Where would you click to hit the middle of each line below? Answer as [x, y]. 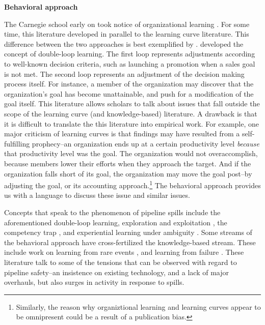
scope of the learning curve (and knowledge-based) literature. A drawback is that [131, 113]
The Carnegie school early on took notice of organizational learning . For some [127, 24]
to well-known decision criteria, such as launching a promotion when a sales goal [130, 63]
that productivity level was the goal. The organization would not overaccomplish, [131, 153]
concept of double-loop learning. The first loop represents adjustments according [130, 54]
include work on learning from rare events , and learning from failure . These [124, 252]
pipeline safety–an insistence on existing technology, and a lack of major [116, 272]
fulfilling [17, 143]
